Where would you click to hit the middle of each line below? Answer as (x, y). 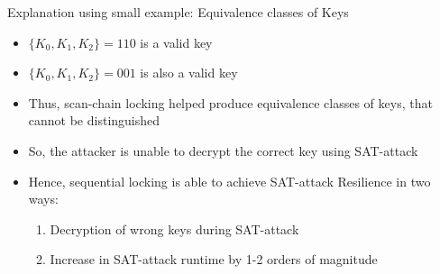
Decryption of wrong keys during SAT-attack (174, 228)
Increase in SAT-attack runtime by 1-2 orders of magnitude (214, 259)
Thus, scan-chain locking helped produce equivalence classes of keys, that (230, 102)
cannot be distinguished (94, 120)
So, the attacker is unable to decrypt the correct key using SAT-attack (223, 150)
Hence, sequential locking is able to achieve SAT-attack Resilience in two (229, 181)
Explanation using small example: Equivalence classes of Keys (178, 12)
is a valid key (176, 42)
